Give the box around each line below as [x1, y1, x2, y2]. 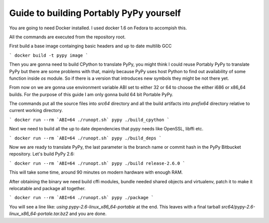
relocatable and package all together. [9, 185, 86, 191]
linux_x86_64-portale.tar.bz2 [9, 211, 68, 217]
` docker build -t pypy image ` [9, 52, 88, 58]
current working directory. [9, 108, 63, 113]
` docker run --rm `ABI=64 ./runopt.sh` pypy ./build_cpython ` [9, 117, 170, 122]
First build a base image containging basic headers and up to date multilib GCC [9, 43, 172, 49]
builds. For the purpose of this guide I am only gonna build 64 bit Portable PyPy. [9, 91, 174, 97]
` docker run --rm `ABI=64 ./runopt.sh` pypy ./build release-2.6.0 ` [9, 160, 185, 166]
